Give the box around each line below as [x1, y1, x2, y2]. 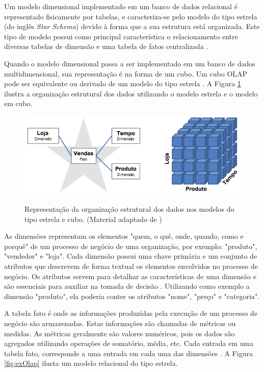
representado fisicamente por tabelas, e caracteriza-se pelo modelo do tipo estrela [4, 11, 257, 21]
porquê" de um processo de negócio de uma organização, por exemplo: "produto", [4, 240, 257, 251]
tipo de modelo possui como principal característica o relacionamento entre [4, 31, 238, 41]
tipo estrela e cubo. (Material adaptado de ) [24, 213, 162, 224]
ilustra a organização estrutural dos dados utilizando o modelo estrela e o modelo [4, 88, 258, 98]
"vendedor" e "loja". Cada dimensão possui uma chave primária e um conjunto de [4, 251, 257, 261]
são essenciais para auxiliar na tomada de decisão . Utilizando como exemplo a [4, 281, 250, 291]
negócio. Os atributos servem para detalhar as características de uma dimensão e [4, 270, 256, 281]
